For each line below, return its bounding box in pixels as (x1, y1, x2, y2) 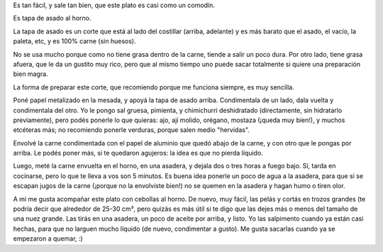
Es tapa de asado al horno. (13, 14, 91, 23)
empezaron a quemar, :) (13, 234, 83, 243)
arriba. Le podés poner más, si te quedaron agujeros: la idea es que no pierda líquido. (13, 149, 264, 158)
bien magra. (13, 70, 49, 78)
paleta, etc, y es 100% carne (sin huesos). (13, 37, 136, 45)
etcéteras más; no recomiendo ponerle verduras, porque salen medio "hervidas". (13, 126, 250, 134)
